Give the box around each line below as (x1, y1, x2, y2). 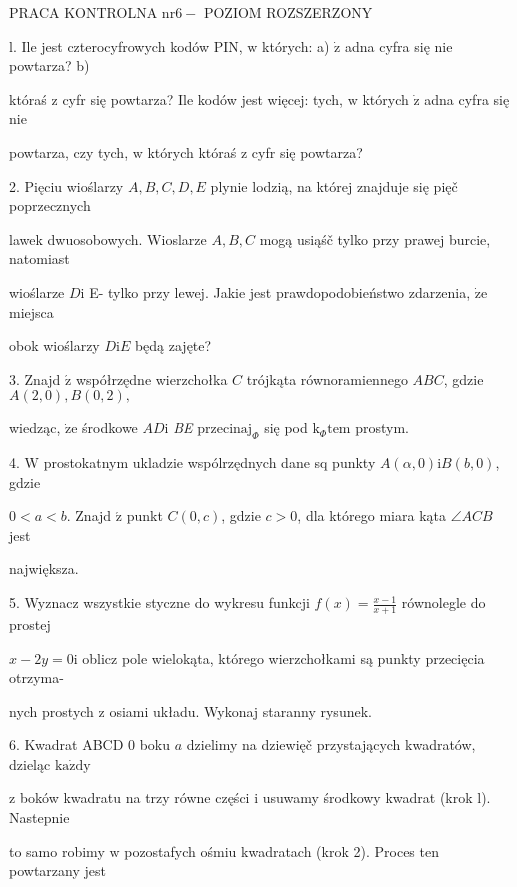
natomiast (9, 248, 70, 269)
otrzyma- (9, 667, 64, 688)
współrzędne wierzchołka (75, 368, 228, 389)
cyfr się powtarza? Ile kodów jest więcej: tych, (62, 88, 343, 109)
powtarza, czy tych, (9, 141, 129, 162)
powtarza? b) (9, 55, 90, 76)
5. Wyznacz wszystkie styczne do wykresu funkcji (9, 592, 310, 613)
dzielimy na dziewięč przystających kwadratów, (186, 734, 476, 755)
